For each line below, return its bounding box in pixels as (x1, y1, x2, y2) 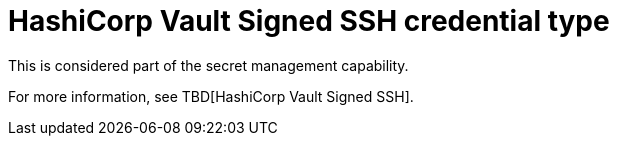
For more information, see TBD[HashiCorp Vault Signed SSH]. (8, 87, 414, 105)
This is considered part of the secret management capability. (8, 56, 409, 74)
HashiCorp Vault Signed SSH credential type (8, 4, 610, 38)
